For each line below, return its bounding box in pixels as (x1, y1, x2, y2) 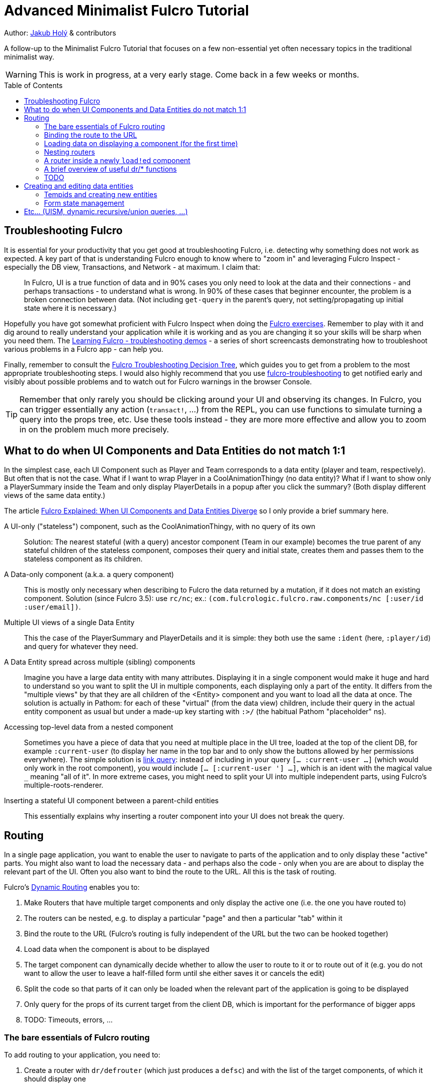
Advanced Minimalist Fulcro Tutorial (4, 2, 249, 19)
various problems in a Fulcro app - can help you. (4, 344, 163, 353)
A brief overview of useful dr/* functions (44, 164, 177, 173)
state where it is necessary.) (24, 303, 117, 312)
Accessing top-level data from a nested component (4, 723, 173, 732)
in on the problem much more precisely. (19, 424, 169, 434)
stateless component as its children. (24, 555, 143, 564)
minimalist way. (4, 52, 54, 61)
